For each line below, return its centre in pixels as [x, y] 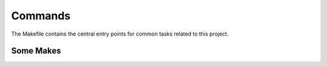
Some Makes [36, 51]
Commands [41, 16]
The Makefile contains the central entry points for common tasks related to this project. [120, 34]
